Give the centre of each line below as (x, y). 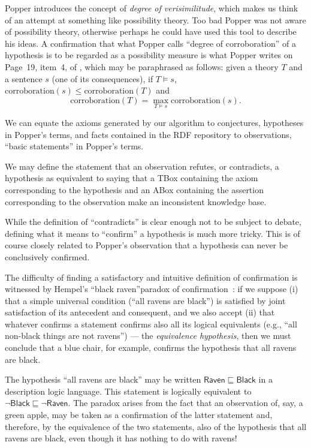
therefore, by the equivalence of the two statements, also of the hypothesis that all (156, 426)
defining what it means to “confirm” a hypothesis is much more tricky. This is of (153, 233)
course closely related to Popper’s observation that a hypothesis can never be (147, 245)
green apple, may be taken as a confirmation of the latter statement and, (139, 415)
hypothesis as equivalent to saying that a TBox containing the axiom (132, 178)
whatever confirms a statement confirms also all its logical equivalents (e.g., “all (151, 324)
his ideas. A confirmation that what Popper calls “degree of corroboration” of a (151, 43)
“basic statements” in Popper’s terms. (74, 146)
